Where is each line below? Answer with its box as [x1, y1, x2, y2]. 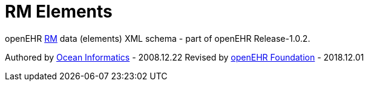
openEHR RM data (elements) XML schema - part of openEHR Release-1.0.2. [5, 33, 310, 44]
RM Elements [5, 1, 113, 22]
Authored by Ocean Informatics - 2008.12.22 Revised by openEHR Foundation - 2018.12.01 [5, 51, 364, 62]
